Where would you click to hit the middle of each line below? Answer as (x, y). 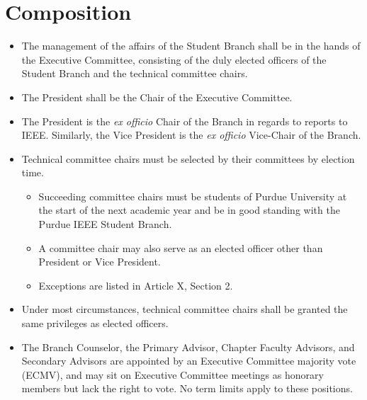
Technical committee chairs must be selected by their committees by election (188, 158)
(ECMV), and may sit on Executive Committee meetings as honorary (173, 374)
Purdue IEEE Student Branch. (105, 224)
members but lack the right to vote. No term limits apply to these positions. (187, 388)
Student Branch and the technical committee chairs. (135, 73)
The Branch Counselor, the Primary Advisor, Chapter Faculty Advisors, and (188, 347)
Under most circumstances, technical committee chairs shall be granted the (185, 309)
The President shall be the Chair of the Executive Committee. (157, 97)
